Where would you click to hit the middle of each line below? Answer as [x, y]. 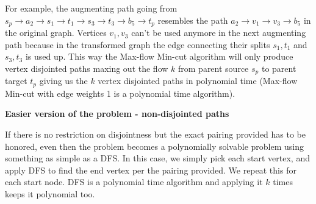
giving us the [63, 81]
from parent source [214, 68]
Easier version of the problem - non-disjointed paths [117, 114]
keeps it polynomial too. [50, 193]
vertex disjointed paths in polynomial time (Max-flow [198, 81]
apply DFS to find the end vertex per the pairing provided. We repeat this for [151, 170]
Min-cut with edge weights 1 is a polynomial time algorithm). [120, 93]
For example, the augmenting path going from [91, 8]
